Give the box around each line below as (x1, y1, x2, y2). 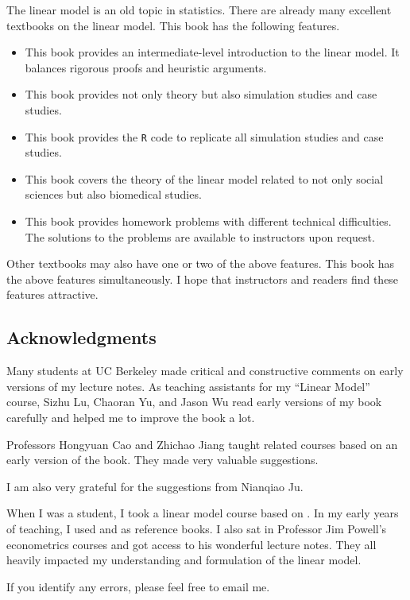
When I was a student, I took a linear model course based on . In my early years (6, 505, 399, 521)
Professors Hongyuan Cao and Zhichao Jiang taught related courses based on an (6, 435, 398, 452)
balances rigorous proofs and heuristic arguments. (25, 59, 267, 75)
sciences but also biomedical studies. (25, 186, 202, 203)
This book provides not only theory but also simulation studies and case (25, 86, 377, 103)
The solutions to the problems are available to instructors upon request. (25, 228, 375, 245)
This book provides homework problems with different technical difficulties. (25, 213, 392, 229)
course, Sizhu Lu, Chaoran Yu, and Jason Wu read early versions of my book (6, 393, 382, 410)
